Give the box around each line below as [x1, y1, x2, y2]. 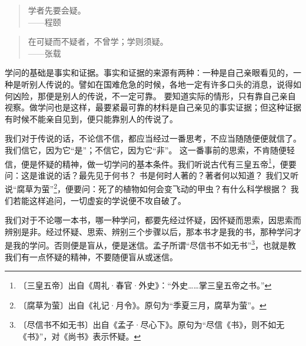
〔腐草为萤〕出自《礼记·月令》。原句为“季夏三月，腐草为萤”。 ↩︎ [18, 298, 267, 311]
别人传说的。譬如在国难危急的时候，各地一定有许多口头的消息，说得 [29, 78, 293, 90]
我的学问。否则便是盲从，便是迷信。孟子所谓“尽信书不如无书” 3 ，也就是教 [12, 237, 297, 251]
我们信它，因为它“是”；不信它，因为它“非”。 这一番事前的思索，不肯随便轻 [5, 143, 295, 156]
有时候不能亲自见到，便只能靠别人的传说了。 [5, 112, 178, 125]
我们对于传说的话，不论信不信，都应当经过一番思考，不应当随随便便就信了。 [5, 132, 301, 145]
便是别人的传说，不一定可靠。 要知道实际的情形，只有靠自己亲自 [45, 89, 296, 102]
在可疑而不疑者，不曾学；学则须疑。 [28, 35, 168, 48]
